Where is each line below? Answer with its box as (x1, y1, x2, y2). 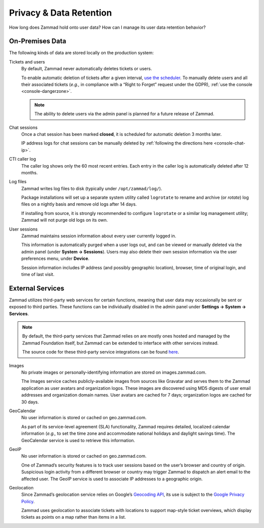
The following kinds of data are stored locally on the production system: (9, 50, 154, 56)
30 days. (21, 399, 39, 405)
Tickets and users (9, 59, 45, 64)
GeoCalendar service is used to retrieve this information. (21, 437, 135, 443)
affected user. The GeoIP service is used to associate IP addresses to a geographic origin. (21, 476, 203, 482)
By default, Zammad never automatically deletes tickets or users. (21, 66, 152, 72)
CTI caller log (9, 156, 36, 162)
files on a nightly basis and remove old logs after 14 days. (21, 201, 137, 207)
